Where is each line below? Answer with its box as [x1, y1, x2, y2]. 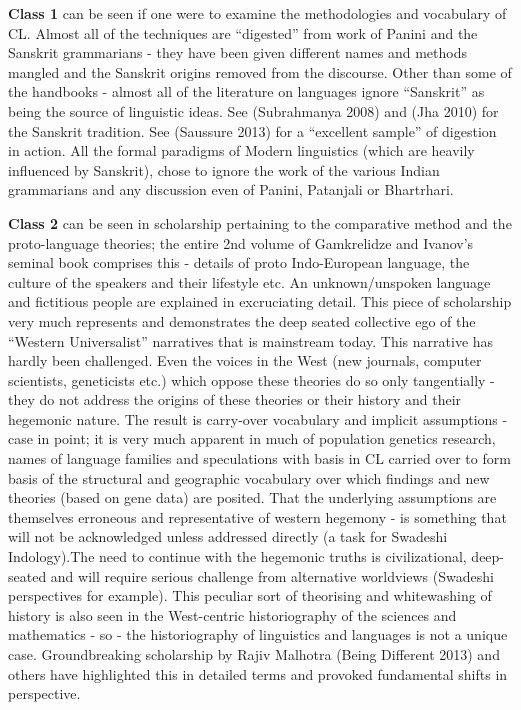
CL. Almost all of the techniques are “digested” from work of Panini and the [8, 22, 478, 43]
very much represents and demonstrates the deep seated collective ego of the [8, 310, 476, 331]
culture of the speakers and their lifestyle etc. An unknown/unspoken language [8, 271, 491, 292]
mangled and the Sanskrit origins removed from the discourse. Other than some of [8, 61, 512, 82]
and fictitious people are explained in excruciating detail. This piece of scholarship [8, 291, 512, 312]
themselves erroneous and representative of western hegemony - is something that [8, 506, 507, 527]
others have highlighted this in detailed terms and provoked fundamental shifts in [8, 663, 508, 684]
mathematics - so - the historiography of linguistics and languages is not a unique [8, 624, 508, 645]
